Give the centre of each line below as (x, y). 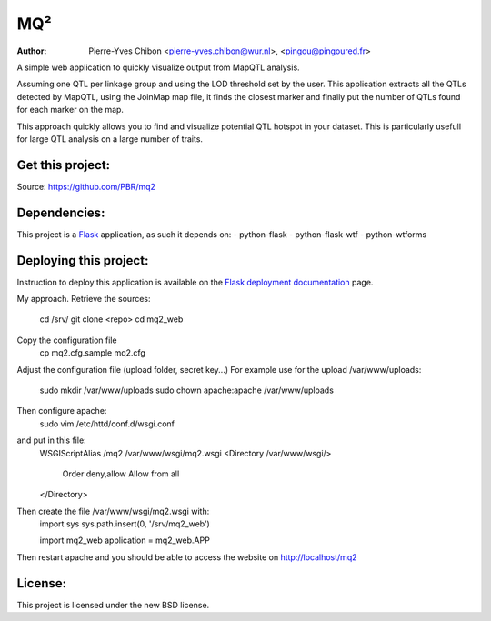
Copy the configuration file (67, 340)
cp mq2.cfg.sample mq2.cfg (92, 353)
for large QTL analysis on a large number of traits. (110, 139)
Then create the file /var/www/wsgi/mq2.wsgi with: (113, 511)
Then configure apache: (62, 411)
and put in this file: (51, 440)
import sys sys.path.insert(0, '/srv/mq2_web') (125, 524)
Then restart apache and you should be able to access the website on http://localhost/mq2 (187, 557)
